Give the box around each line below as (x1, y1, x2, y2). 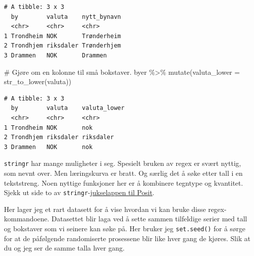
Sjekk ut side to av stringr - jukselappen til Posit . (4, 187, 154, 198)
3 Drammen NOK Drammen (4, 51, 107, 59)
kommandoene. (4, 213, 50, 224)
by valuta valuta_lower (11, 104, 125, 112)
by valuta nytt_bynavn (11, 13, 121, 20)
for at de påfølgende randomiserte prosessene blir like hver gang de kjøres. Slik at (4, 233, 251, 243)
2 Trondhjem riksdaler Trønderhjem (4, 42, 121, 50)
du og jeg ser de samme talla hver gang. (4, 243, 125, 253)
